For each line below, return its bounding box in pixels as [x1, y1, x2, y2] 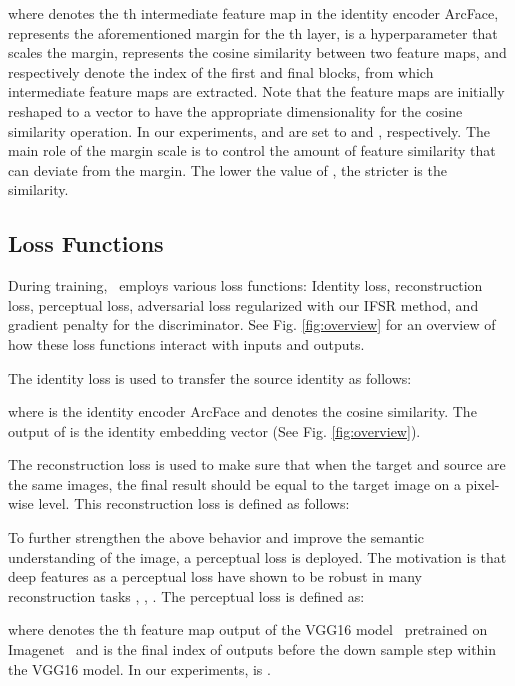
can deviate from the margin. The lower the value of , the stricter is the [8, 159, 447, 180]
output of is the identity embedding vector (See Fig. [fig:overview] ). [8, 420, 421, 441]
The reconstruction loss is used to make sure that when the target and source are [8, 454, 506, 475]
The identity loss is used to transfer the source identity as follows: [8, 367, 412, 388]
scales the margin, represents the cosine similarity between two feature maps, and [8, 42, 507, 63]
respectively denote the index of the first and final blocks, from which [8, 61, 434, 82]
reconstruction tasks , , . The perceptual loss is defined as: [8, 585, 365, 606]
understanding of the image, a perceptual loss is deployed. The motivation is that [8, 546, 507, 567]
